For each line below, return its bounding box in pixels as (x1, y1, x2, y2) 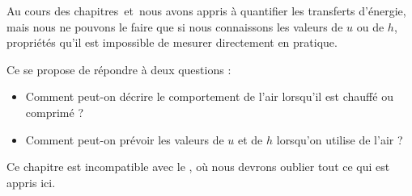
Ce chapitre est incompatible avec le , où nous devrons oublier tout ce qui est (6, 158, 390, 175)
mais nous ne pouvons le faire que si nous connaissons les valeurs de (6, 18, 343, 35)
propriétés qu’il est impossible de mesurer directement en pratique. (6, 34, 338, 51)
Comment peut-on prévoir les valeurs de (25, 131, 224, 148)
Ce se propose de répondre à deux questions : (6, 60, 231, 77)
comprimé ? (25, 103, 83, 120)
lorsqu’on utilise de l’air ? (276, 131, 403, 148)
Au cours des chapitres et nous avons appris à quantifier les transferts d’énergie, (6, 2, 406, 19)
